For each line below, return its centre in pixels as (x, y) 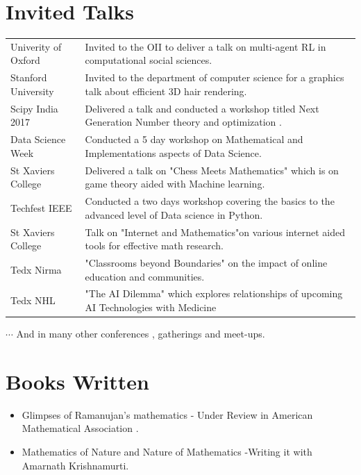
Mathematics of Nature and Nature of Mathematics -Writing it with (167, 451)
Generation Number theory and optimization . (183, 122)
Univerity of (36, 46)
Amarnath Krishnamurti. (75, 465)
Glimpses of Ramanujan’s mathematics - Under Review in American (167, 414)
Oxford (25, 60)
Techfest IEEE (41, 207)
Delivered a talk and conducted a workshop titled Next (202, 108)
